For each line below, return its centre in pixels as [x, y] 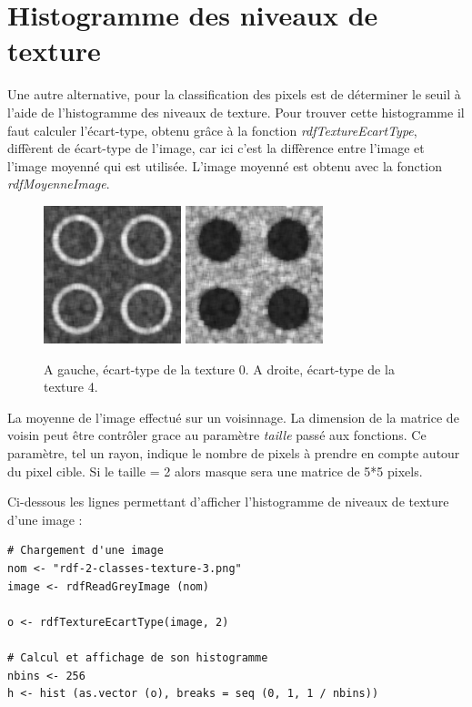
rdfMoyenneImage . [59, 184]
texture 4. [71, 387]
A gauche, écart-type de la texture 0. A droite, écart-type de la [219, 369]
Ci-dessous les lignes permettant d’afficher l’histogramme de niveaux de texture [228, 502]
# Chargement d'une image [85, 551]
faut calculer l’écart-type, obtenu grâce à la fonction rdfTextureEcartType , [212, 130]
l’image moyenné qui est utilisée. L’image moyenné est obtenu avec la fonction [225, 165]
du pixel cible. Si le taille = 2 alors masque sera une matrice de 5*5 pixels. [215, 471]
